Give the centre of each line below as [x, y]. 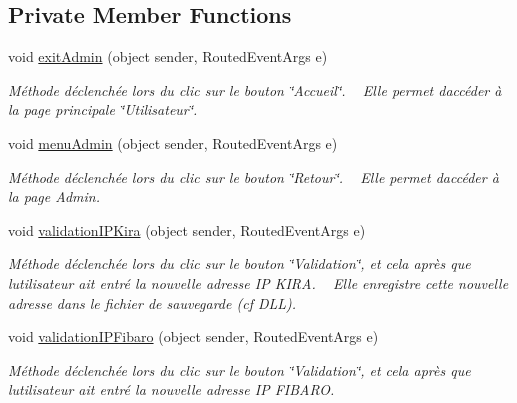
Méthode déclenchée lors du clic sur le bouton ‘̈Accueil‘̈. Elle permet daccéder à [255, 89]
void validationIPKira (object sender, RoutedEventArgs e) [187, 229]
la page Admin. [54, 196]
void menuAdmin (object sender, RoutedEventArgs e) [173, 142]
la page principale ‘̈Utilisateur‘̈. [103, 109]
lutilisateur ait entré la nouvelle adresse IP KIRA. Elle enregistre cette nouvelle [258, 282]
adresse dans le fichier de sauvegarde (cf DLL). [152, 302]
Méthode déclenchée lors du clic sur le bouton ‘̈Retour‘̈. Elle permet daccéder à [253, 176]
